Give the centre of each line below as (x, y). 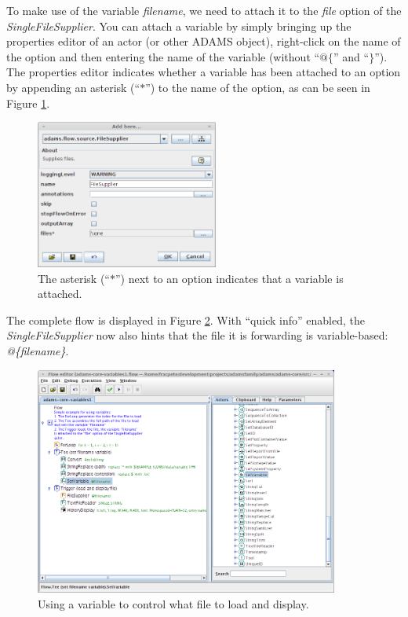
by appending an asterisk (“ (73, 87)
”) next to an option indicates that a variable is (229, 278)
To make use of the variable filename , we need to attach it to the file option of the (204, 10)
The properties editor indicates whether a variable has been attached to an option (204, 72)
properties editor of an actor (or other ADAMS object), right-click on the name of (204, 41)
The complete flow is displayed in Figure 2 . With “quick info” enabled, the (186, 320)
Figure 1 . (28, 103)
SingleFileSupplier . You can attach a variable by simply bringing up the (179, 26)
